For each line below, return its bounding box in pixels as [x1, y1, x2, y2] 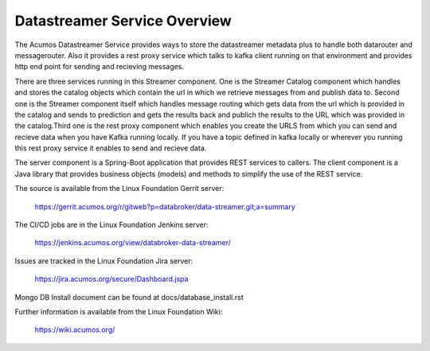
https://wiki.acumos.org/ [34, 325, 115, 334]
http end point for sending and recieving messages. [14, 62, 185, 72]
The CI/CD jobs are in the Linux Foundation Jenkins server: [14, 220, 209, 230]
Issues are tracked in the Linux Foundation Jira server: [14, 255, 193, 266]
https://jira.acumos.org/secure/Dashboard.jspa [34, 275, 189, 284]
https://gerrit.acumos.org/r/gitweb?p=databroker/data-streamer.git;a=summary [34, 201, 296, 211]
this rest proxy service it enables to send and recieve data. [14, 143, 207, 153]
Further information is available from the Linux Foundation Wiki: [14, 306, 223, 316]
